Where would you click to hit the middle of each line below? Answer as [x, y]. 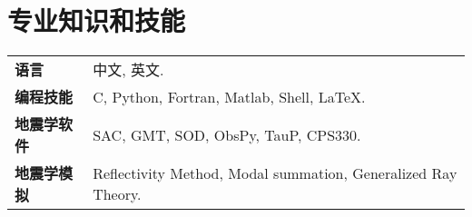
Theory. [117, 194]
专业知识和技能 [97, 20]
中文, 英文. [128, 70]
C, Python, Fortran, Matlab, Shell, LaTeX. [229, 96]
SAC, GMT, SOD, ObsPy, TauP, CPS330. [227, 134]
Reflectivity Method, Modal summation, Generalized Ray [275, 173]
